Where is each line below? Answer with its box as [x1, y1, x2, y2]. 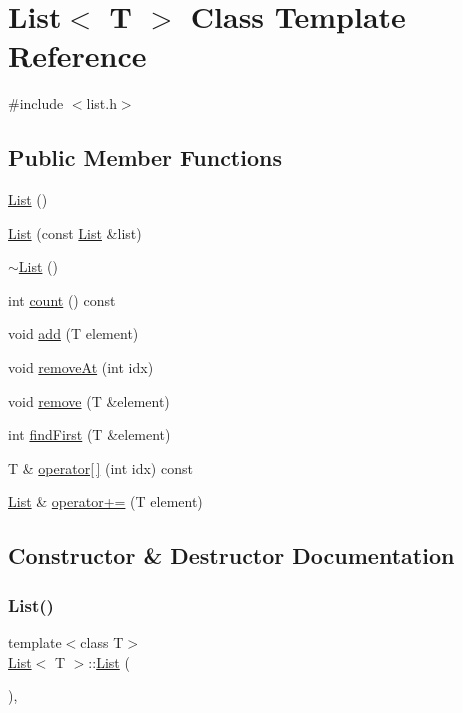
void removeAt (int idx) [8, 357, 154, 378]
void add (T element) [8, 323, 139, 344]
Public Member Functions [8, 142, 282, 173]
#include [8, 93, 64, 114]
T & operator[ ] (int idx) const [8, 457, 193, 478]
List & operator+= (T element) [8, 491, 203, 512]
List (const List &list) [8, 222, 142, 243]
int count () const [8, 289, 116, 310]
